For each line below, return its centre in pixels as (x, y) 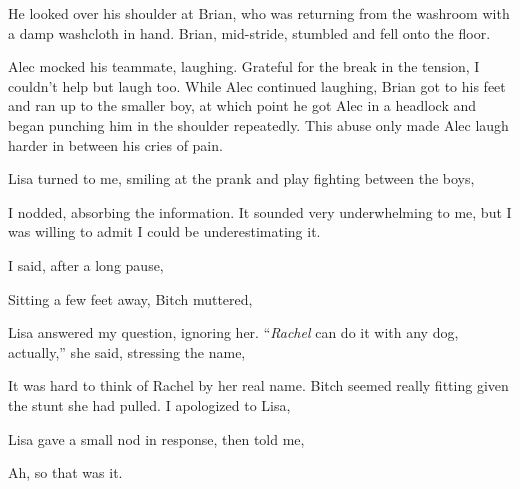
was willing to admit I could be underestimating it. (164, 231)
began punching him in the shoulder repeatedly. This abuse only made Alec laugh (258, 124)
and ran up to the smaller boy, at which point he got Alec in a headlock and (242, 105)
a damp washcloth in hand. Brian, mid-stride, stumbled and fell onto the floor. (249, 32)
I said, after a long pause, (86, 264)
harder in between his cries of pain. (115, 144)
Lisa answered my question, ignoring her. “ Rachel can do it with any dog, (233, 332)
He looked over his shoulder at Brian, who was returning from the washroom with (259, 13)
